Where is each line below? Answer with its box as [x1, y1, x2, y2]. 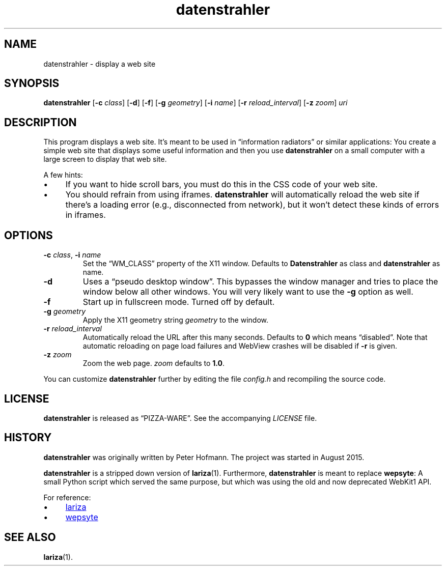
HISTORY [4, 431, 52, 444]
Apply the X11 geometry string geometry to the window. [82, 316, 269, 325]
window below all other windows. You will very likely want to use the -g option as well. [82, 287, 413, 297]
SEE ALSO [4, 531, 56, 544]
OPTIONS [4, 229, 53, 242]
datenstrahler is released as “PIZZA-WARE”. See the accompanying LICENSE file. [43, 413, 317, 422]
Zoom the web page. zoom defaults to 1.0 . [82, 359, 225, 368]
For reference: [43, 493, 91, 502]
